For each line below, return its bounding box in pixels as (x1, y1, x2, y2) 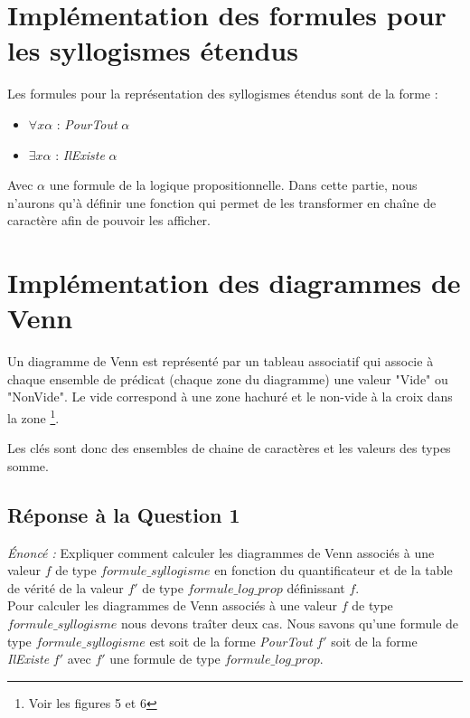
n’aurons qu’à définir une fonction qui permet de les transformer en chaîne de (7, 193, 437, 212)
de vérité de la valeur (7, 578, 124, 597)
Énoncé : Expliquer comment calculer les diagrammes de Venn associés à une (7, 543, 435, 562)
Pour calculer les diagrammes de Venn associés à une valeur (7, 596, 338, 615)
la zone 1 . (7, 405, 60, 427)
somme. (7, 456, 49, 475)
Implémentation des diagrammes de (7, 264, 461, 301)
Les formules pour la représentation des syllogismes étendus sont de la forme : (7, 84, 438, 103)
